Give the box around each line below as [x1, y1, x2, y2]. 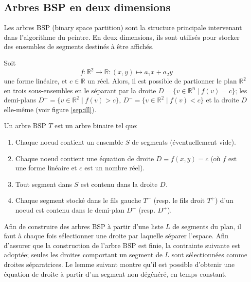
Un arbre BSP [4, 120, 46, 131]
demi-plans [4, 95, 36, 105]
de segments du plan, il [172, 221, 241, 231]
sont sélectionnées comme [171, 249, 248, 260]
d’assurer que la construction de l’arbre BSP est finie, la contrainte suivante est [4, 240, 240, 250]
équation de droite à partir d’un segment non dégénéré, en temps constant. [4, 268, 227, 279]
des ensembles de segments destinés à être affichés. [4, 41, 154, 51]
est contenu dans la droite [80, 179, 158, 189]
